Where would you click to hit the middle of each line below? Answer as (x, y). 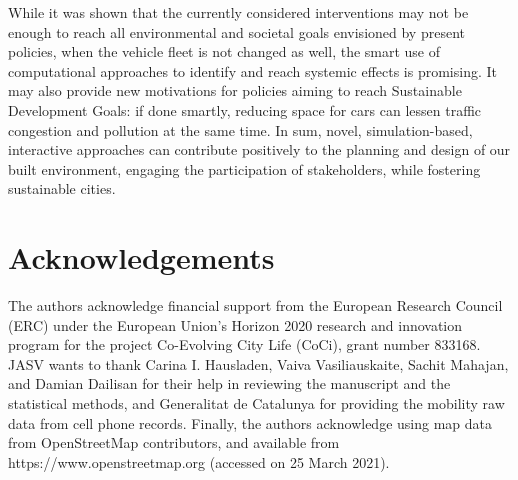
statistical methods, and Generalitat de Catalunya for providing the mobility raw (256, 403)
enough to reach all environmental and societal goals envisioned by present (236, 31)
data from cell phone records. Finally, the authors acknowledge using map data (250, 422)
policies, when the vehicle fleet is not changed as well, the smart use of (224, 51)
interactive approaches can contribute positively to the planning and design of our (259, 149)
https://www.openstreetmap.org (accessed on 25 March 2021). (199, 461)
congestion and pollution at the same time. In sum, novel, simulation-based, (240, 129)
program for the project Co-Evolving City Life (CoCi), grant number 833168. (244, 344)
